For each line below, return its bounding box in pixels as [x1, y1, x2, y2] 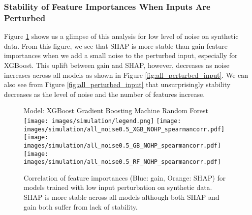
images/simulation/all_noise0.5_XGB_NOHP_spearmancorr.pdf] [24, 125, 225, 133]
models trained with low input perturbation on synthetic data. [24, 182, 212, 192]
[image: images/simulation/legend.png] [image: [24, 117, 181, 124]
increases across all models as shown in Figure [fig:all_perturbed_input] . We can [4, 69, 249, 80]
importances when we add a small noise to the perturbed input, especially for [4, 50, 238, 61]
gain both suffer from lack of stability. [24, 201, 138, 212]
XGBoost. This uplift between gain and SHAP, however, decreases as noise [4, 60, 229, 70]
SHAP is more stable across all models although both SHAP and [24, 192, 220, 202]
